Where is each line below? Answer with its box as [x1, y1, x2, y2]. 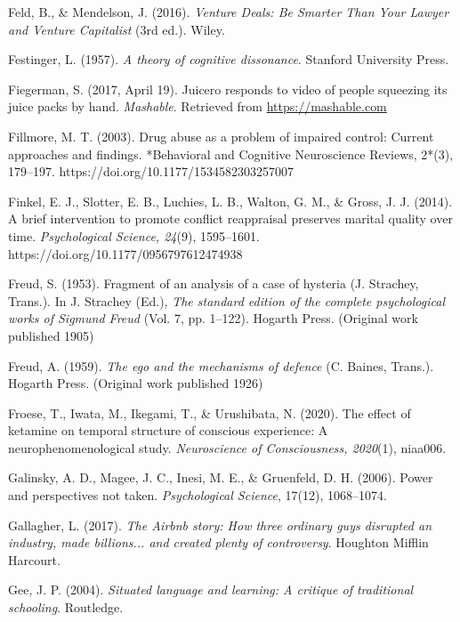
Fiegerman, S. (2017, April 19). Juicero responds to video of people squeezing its [8, 79, 448, 98]
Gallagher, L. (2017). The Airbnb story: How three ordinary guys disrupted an [8, 515, 432, 534]
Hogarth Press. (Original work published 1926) [8, 374, 263, 392]
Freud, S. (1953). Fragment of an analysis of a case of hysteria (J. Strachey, [8, 274, 419, 293]
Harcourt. [8, 550, 61, 569]
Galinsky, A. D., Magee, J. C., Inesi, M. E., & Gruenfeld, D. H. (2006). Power [8, 468, 433, 487]
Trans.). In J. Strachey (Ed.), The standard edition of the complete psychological [8, 291, 445, 310]
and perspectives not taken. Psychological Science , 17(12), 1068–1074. [8, 486, 387, 505]
